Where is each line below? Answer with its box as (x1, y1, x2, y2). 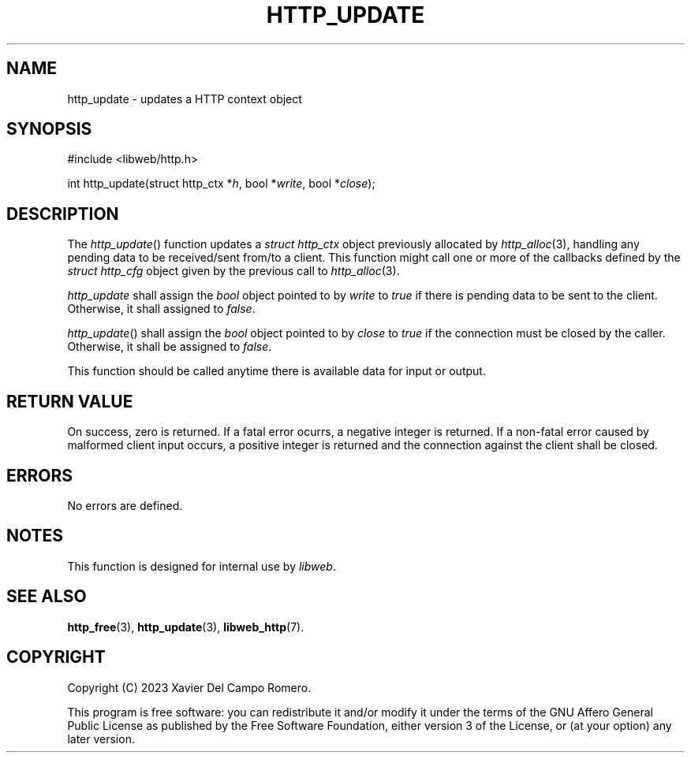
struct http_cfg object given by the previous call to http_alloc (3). (67, 264, 400, 278)
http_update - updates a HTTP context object (67, 91, 302, 106)
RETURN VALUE (6, 391, 133, 411)
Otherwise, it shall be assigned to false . (67, 340, 272, 354)
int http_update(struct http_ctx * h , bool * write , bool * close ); (67, 177, 375, 191)
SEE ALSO (6, 586, 87, 607)
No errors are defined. (67, 498, 183, 512)
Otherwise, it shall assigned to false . (67, 302, 256, 316)
